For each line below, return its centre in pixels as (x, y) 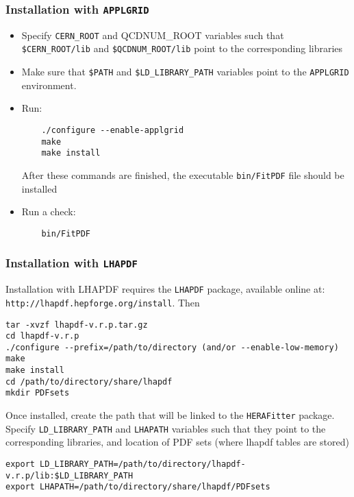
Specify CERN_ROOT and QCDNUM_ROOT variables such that (153, 35)
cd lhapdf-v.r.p (42, 336)
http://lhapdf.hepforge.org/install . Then (103, 302)
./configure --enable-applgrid (113, 130)
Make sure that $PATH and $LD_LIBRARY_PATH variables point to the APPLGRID (185, 72)
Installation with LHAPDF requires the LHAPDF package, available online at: (165, 289)
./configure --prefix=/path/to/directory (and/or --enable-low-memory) (172, 347)
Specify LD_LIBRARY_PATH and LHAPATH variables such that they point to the (166, 428)
